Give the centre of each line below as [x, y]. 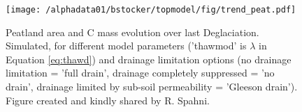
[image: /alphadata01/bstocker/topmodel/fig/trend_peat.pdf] [151, 10]
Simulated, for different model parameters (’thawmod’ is [126, 46]
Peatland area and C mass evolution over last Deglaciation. [132, 32]
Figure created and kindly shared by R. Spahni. [108, 100]
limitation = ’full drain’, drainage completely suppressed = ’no [140, 73]
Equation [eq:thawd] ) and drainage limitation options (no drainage [149, 59]
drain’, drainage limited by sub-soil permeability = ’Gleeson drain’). [152, 87]
